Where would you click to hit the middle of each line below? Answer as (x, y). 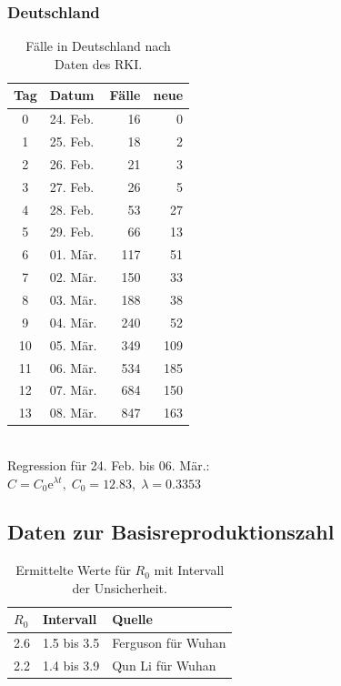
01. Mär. (73, 254)
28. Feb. (72, 209)
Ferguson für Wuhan (169, 643)
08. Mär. (73, 413)
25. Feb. (72, 141)
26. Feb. (72, 163)
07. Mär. (73, 390)
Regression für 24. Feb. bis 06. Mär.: (109, 464)
